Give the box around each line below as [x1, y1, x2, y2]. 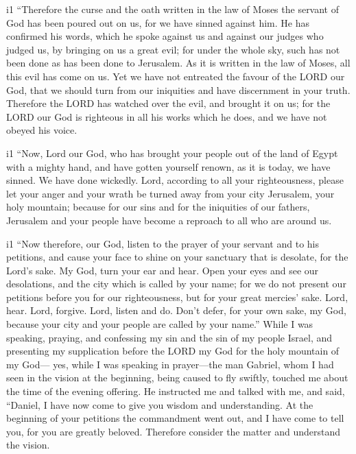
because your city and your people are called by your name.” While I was [6, 317, 313, 331]
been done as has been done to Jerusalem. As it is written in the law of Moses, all [6, 56, 351, 70]
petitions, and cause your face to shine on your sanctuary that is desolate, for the [6, 250, 348, 264]
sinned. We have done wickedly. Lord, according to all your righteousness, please [6, 173, 344, 187]
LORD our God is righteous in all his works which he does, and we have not [6, 109, 327, 123]
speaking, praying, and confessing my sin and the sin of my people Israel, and [6, 330, 333, 344]
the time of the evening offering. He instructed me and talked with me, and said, [6, 384, 345, 398]
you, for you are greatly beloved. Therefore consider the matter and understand [6, 424, 340, 438]
